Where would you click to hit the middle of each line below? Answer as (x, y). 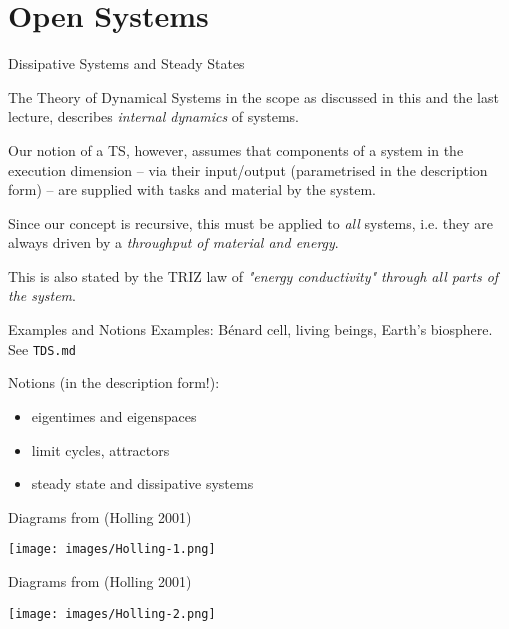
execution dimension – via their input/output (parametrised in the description (248, 169)
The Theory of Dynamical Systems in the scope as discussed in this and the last (253, 96)
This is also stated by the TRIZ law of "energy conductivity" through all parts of (253, 275)
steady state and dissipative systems (142, 483)
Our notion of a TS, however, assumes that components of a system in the (236, 149)
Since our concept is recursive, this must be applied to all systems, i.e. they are (251, 222)
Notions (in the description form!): (114, 382)
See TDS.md (42, 348)
